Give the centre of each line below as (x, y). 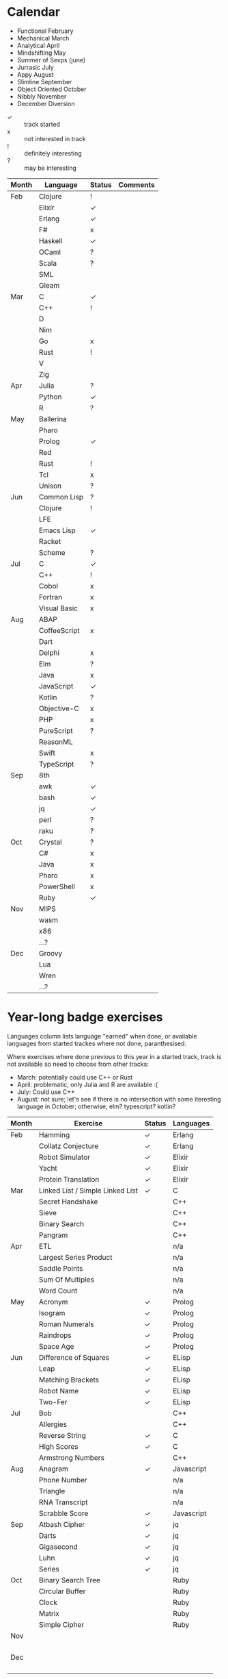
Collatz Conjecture (69, 1146)
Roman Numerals (66, 1324)
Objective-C (59, 708)
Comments (137, 184)
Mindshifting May (41, 53)
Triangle (52, 1491)
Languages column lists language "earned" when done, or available (102, 1036)
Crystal (51, 842)
